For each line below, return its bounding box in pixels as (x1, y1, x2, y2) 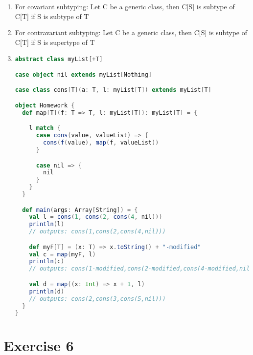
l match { (29, 125, 61, 132)
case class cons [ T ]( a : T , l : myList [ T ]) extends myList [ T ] (15, 86, 211, 94)
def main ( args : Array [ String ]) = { (22, 206, 138, 213)
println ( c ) (29, 258, 65, 265)
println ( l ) (29, 221, 65, 228)
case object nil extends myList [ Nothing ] (15, 71, 152, 78)
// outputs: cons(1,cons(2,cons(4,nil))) (29, 228, 166, 235)
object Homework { (15, 102, 75, 109)
